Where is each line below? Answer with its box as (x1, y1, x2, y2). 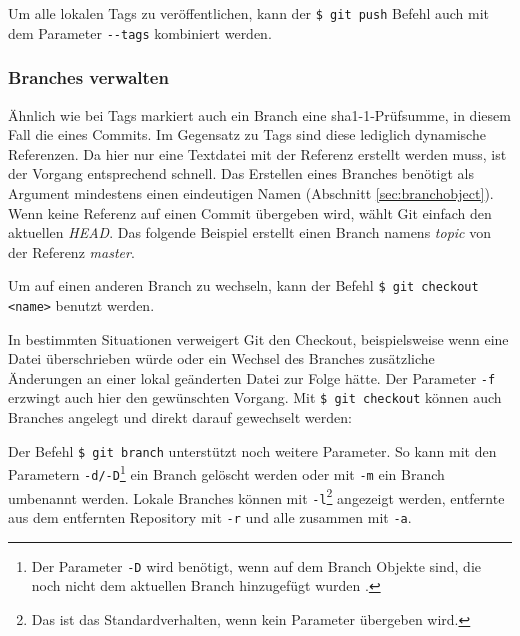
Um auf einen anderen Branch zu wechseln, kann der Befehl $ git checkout (8, 275, 479, 296)
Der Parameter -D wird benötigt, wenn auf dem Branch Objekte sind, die (31, 555, 482, 576)
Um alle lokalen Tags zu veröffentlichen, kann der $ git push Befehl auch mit (8, 3, 490, 23)
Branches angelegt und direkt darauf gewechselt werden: (8, 407, 352, 428)
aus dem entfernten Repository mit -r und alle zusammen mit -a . (8, 506, 412, 527)
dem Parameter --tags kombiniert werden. (8, 22, 272, 43)
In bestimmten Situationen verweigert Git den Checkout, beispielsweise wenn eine (8, 328, 509, 349)
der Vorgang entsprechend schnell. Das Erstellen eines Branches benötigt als (8, 163, 475, 184)
